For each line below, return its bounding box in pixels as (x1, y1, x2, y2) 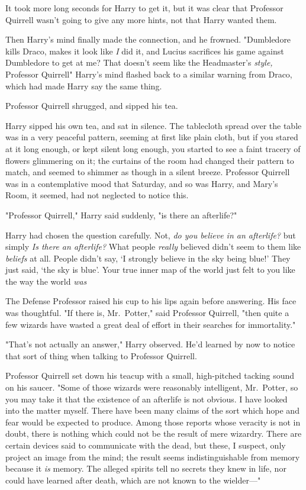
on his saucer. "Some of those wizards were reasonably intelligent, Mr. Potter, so (5, 381, 298, 394)
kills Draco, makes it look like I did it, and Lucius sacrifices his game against (5, 44, 284, 57)
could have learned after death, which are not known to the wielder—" (5, 473, 261, 486)
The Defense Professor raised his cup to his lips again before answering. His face (5, 295, 297, 307)
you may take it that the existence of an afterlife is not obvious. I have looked (5, 392, 288, 405)
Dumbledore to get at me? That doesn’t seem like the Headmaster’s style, (5, 56, 273, 69)
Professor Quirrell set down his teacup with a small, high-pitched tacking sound (5, 369, 295, 382)
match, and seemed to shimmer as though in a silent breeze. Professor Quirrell (5, 166, 290, 178)
